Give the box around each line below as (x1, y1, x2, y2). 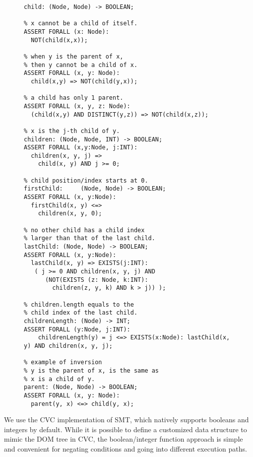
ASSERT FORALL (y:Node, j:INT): (24, 326, 130, 333)
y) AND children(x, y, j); (24, 342, 113, 349)
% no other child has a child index (24, 226, 145, 234)
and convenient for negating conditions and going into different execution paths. (4, 443, 247, 454)
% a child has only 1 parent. (24, 94, 124, 102)
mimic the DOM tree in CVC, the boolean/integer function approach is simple (4, 434, 243, 444)
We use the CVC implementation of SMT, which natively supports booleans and (4, 414, 249, 425)
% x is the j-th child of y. (24, 127, 120, 134)
